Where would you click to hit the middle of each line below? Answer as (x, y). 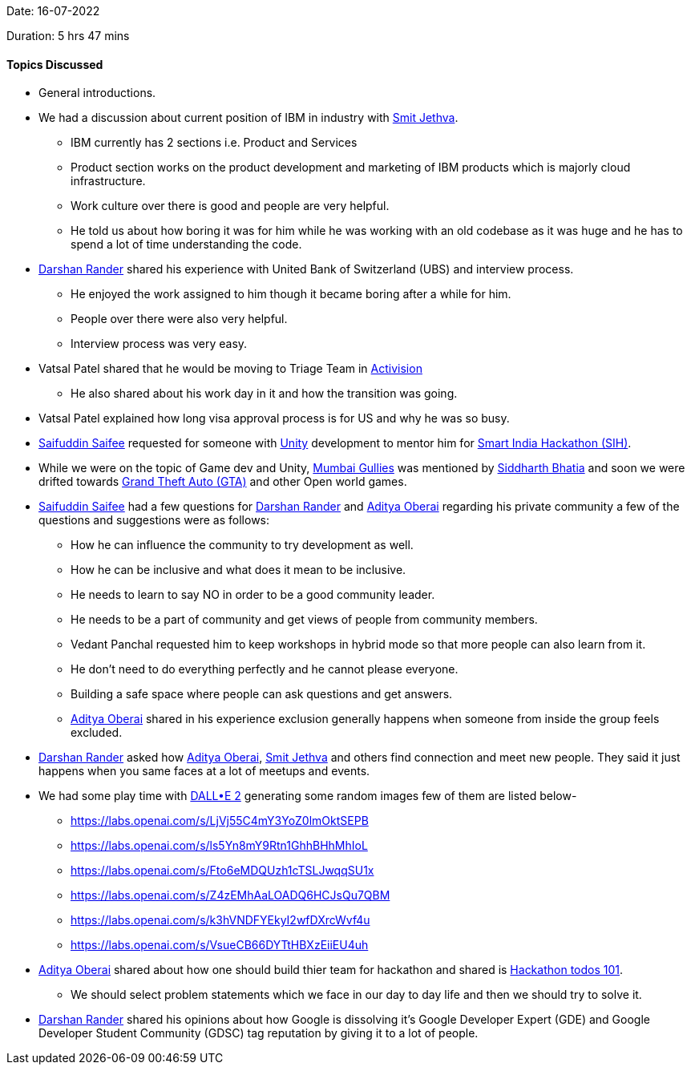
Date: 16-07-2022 (53, 11)
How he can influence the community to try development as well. (242, 545)
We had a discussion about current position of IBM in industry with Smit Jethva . (249, 118)
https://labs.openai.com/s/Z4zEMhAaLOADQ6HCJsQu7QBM (230, 895)
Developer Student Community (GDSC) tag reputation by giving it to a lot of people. (259, 1033)
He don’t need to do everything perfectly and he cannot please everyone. (265, 669)
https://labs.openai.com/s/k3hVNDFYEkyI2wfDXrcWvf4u (220, 920)
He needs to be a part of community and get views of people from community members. (304, 620)
